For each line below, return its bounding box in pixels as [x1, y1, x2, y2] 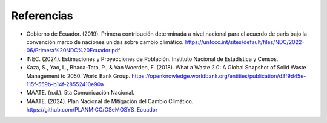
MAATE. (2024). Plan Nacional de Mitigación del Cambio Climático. [26, 97, 194, 105]
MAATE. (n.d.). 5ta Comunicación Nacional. [26, 89, 134, 96]
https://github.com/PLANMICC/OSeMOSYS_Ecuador [26, 106, 158, 113]
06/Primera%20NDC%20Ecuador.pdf [26, 47, 121, 54]
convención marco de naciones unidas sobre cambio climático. [26, 38, 184, 45]
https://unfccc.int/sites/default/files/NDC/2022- [185, 38, 305, 45]
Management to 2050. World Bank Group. [26, 72, 131, 80]
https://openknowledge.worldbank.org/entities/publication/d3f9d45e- [131, 72, 306, 80]
